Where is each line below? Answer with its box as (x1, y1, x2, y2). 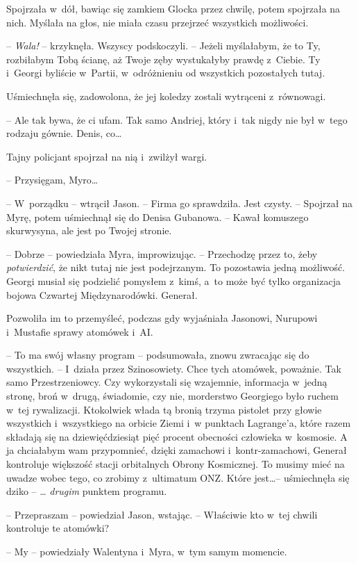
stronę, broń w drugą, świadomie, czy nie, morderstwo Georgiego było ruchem (6, 389, 339, 403)
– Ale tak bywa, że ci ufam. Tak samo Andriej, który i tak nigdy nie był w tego (6, 112, 348, 127)
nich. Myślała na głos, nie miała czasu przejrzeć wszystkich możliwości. (6, 15, 309, 29)
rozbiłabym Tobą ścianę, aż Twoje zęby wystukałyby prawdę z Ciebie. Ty (6, 51, 321, 66)
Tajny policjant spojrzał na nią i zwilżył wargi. (6, 149, 207, 163)
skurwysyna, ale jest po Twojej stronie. (6, 223, 172, 238)
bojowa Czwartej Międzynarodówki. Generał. (6, 287, 198, 302)
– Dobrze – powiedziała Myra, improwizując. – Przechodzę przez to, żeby (6, 246, 318, 261)
